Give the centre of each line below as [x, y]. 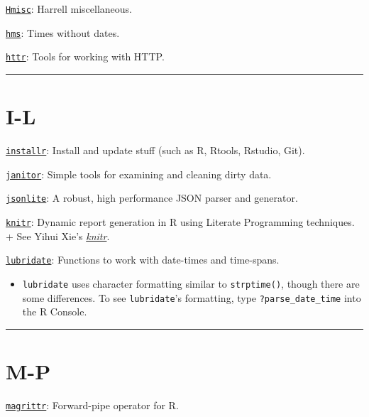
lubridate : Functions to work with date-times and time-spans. [143, 260]
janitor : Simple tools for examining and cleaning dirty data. [139, 174]
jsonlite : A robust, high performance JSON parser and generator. [152, 198]
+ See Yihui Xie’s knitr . [58, 235]
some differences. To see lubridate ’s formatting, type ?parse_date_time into [192, 297]
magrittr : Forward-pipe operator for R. [92, 405]
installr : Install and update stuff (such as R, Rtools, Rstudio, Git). [155, 150]
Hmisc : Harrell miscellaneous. [69, 9]
